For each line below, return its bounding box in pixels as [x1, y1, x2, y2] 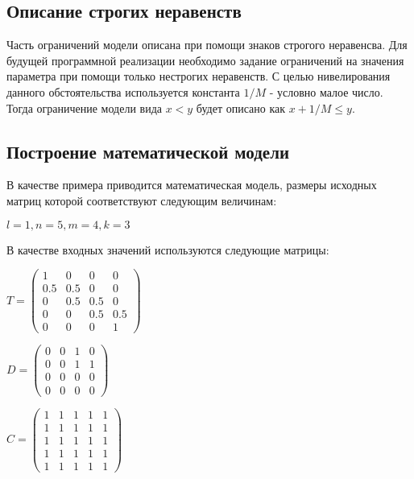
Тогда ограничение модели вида [6, 99, 162, 116]
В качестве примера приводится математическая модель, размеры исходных [6, 176, 377, 193]
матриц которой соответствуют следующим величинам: [6, 192, 277, 209]
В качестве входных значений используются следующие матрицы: [6, 241, 329, 258]
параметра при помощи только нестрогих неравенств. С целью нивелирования [6, 68, 391, 85]
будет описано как [196, 99, 286, 116]
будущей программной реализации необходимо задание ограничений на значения [6, 52, 404, 68]
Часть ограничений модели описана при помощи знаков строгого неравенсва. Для [6, 36, 408, 53]
